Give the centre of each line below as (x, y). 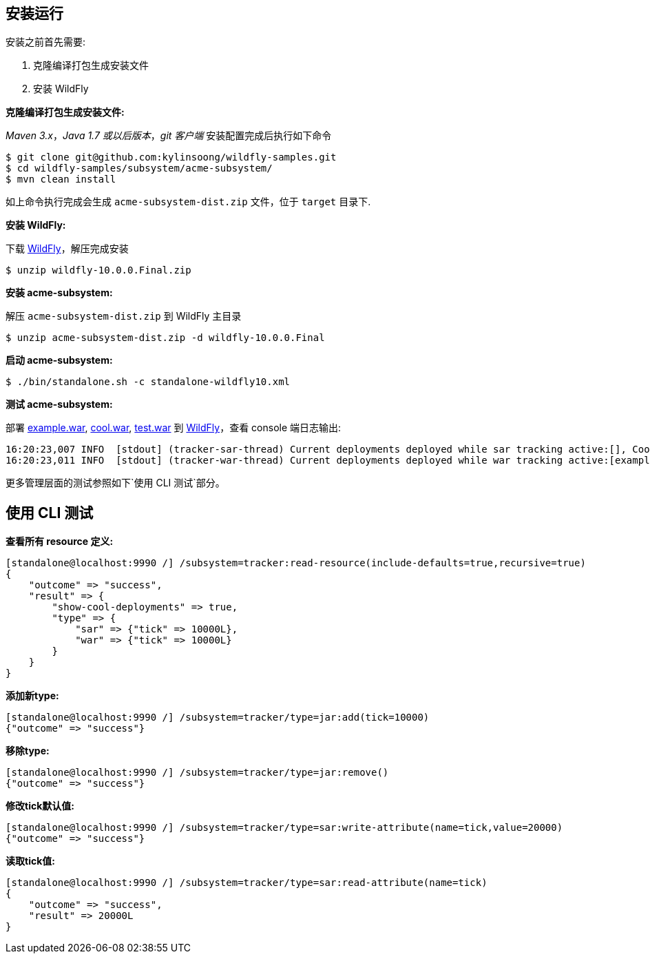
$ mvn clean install (61, 179)
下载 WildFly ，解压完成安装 (67, 249)
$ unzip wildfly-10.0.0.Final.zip (98, 270)
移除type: (28, 751)
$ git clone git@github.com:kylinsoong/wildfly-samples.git (171, 157)
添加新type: (32, 696)
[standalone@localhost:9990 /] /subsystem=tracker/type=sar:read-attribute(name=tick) (247, 883)
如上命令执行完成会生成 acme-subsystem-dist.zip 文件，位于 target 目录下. (188, 202)
